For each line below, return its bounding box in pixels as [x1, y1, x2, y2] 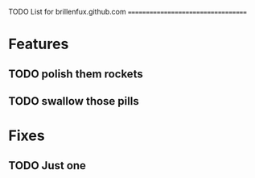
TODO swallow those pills [8, 94, 139, 108]
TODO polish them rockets [8, 67, 143, 81]
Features [8, 35, 69, 53]
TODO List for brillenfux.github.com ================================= [8, 7, 247, 16]
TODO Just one [8, 159, 87, 172]
